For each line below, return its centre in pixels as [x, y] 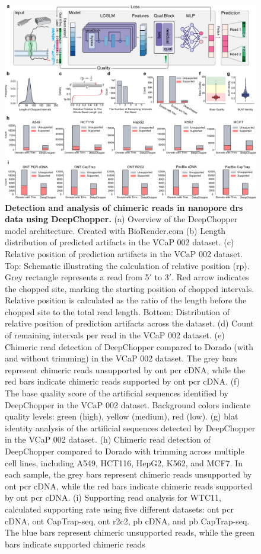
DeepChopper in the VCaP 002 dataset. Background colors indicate [128, 404]
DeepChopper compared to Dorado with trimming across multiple [125, 451]
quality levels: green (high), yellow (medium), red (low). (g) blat [122, 416]
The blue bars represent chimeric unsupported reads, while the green [130, 532]
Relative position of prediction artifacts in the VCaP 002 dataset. [124, 253]
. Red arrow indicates [210, 277]
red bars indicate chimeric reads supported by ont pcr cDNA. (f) [122, 381]
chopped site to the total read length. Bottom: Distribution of [117, 311]
